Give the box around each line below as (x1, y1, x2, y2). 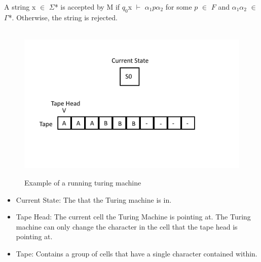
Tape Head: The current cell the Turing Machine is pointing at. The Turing (16, 211, 251, 222)
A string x (4, 2, 36, 12)
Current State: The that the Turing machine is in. (16, 194, 172, 205)
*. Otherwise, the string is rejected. (8, 12, 118, 22)
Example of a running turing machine (24, 177, 141, 188)
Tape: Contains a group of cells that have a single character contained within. (16, 248, 257, 258)
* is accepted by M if (54, 2, 120, 12)
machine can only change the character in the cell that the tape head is (16, 221, 238, 232)
